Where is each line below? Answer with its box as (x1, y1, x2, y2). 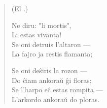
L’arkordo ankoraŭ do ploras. (11, 94, 100, 104)
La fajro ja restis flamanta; (11, 49, 93, 59)
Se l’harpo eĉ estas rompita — (11, 84, 103, 95)
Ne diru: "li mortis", (11, 20, 71, 30)
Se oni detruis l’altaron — (11, 39, 90, 49)
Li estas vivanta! (11, 29, 62, 40)
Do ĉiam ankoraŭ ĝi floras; (11, 75, 92, 85)
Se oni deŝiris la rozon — (11, 65, 87, 75)
